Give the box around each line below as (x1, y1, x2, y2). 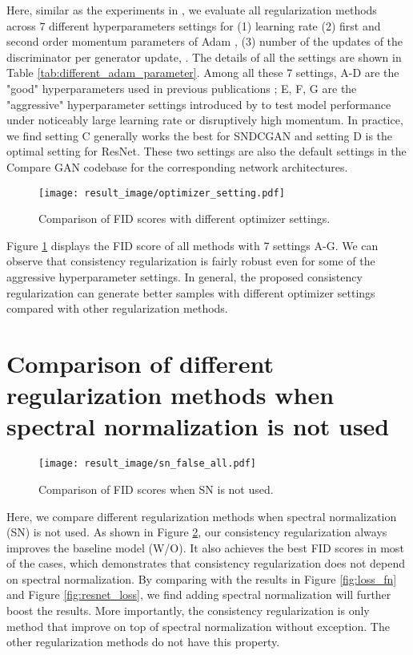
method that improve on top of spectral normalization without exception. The (6, 617, 390, 634)
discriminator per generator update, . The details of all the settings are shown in (6, 48, 402, 65)
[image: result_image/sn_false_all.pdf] (38, 458, 257, 470)
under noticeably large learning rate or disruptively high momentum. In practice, (6, 111, 403, 128)
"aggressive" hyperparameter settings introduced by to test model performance (6, 95, 391, 112)
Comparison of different (6, 346, 274, 379)
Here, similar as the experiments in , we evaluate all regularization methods (6, 2, 377, 18)
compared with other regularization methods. (6, 300, 228, 317)
